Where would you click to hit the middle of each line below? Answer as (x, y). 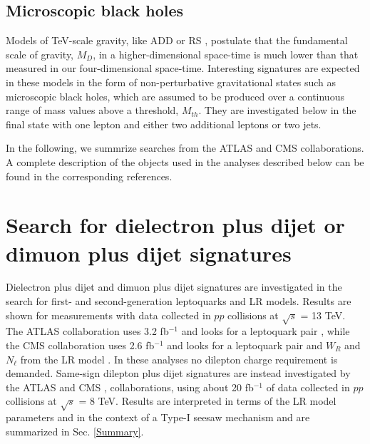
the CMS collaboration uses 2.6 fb (80, 345)
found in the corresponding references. (89, 176)
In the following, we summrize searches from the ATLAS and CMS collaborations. (185, 148)
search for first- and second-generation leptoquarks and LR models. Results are (179, 301)
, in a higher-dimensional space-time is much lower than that (226, 54)
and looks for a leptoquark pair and (245, 345)
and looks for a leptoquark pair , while (266, 331)
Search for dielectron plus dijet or (175, 225)
